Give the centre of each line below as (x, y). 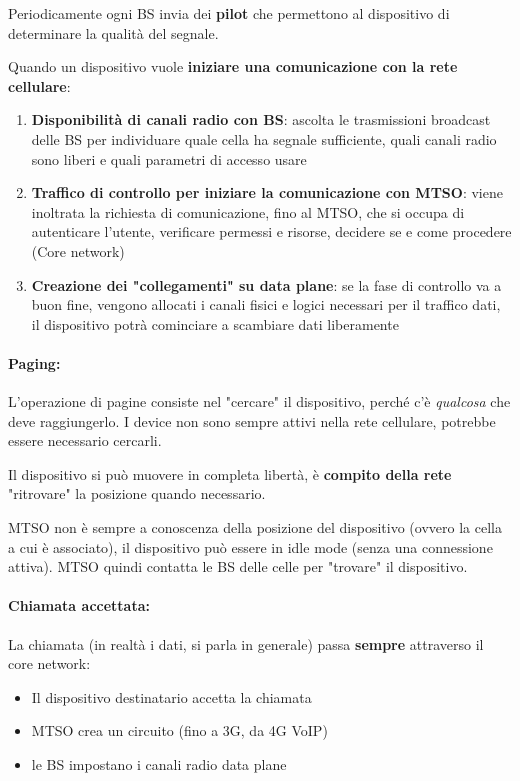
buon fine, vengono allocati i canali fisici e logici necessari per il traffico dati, (266, 304)
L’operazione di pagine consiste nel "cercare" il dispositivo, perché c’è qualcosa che (259, 401)
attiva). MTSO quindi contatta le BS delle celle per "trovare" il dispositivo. (238, 566)
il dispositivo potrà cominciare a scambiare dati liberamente (215, 323)
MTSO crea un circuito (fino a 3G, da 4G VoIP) (179, 730)
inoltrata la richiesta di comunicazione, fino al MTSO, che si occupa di (248, 211)
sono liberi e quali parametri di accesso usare (169, 158)
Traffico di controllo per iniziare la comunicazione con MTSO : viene (267, 192)
